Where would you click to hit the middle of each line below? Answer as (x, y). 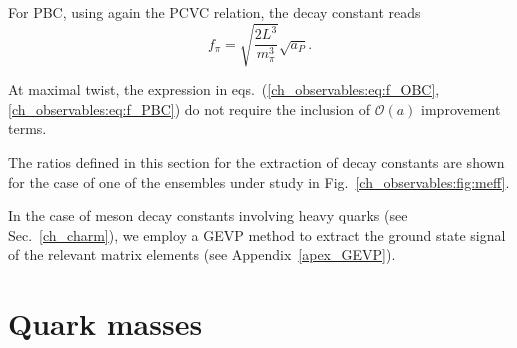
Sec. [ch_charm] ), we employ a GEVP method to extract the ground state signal (257, 234)
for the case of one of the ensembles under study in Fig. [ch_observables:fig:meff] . (259, 181)
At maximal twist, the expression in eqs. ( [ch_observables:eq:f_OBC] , (224, 89)
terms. (27, 128)
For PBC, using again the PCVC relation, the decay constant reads (214, 12)
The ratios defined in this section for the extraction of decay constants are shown (256, 161)
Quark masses (105, 323)
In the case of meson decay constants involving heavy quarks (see (208, 215)
